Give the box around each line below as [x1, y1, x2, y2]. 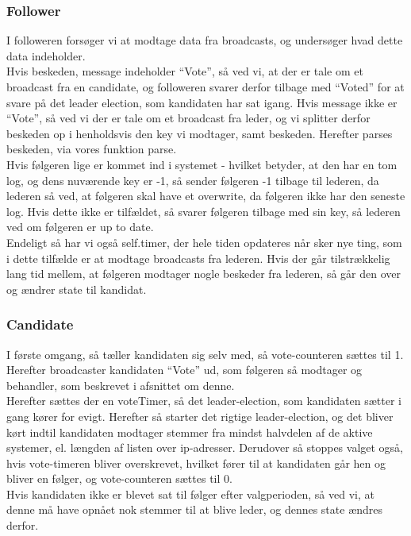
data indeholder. [6, 47, 86, 64]
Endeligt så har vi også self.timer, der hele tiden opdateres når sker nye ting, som [6, 233, 402, 250]
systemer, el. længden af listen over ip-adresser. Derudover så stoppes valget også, [6, 439, 404, 456]
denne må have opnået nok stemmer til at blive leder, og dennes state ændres [6, 501, 383, 518]
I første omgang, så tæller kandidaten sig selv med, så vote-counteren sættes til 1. [6, 345, 404, 362]
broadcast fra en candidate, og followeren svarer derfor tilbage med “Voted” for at [6, 79, 405, 94]
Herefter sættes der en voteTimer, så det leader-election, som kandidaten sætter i [6, 392, 401, 409]
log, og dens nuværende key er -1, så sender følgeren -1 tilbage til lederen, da [6, 172, 379, 188]
